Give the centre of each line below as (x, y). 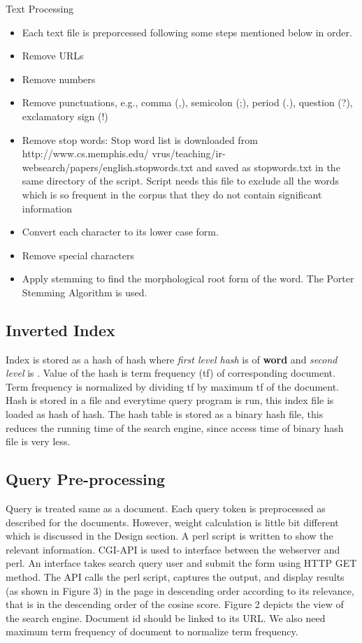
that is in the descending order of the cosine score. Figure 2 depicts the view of (175, 604)
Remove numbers (59, 79)
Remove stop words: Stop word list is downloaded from (140, 139)
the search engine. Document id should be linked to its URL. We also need (166, 617)
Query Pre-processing (86, 479)
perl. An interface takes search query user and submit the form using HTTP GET (181, 563)
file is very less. (38, 441)
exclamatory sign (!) (65, 116)
